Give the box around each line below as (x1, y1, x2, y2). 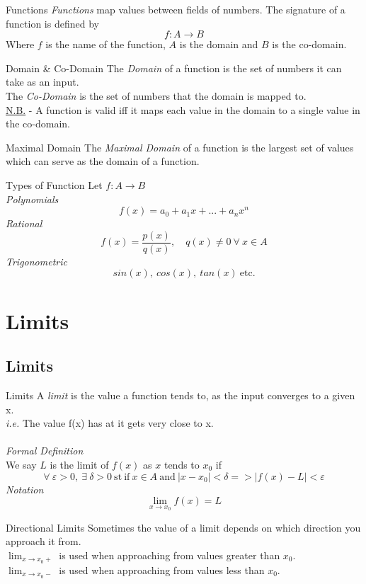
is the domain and (179, 37, 258, 52)
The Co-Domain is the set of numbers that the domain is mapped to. (6, 88, 307, 103)
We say (6, 457, 37, 471)
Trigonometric (6, 253, 67, 268)
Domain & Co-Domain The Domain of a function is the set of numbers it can (6, 60, 342, 75)
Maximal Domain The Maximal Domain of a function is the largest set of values (6, 139, 354, 154)
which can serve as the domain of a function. (6, 154, 200, 168)
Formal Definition (6, 443, 84, 458)
